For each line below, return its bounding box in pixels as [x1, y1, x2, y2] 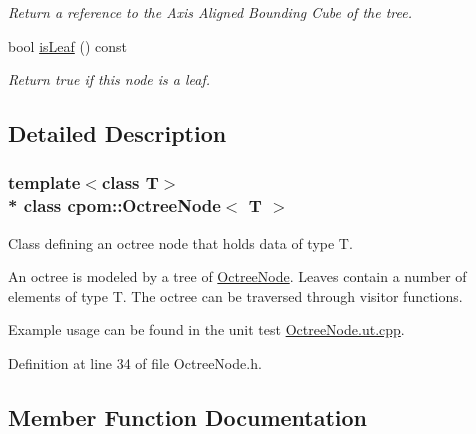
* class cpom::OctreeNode [8, 193, 221, 218]
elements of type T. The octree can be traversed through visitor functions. [8, 285, 463, 306]
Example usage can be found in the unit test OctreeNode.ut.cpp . [8, 319, 405, 340]
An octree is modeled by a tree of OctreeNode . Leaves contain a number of [8, 266, 467, 287]
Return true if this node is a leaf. [8, 69, 211, 90]
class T [101, 170, 159, 195]
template [8, 170, 81, 195]
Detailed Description [8, 118, 227, 149]
